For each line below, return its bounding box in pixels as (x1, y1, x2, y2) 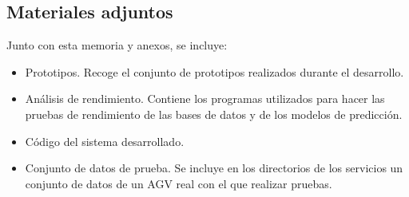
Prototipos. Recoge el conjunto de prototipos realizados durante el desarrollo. (25, 63, 404, 80)
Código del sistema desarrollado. (25, 132, 185, 149)
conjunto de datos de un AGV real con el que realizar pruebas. (25, 175, 332, 191)
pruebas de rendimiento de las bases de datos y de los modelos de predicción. (25, 105, 403, 122)
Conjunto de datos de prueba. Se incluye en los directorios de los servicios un (25, 160, 403, 176)
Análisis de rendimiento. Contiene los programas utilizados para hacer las (25, 90, 385, 107)
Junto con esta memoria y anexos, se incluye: (6, 37, 228, 53)
